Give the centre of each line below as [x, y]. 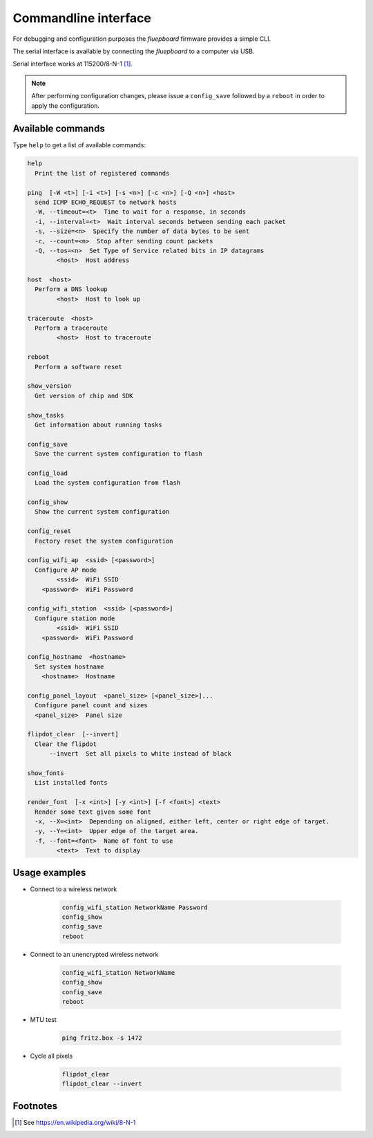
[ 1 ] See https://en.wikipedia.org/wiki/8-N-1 [75, 1122]
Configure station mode [75, 618]
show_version [49, 386]
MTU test [43, 1019]
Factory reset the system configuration [104, 541]
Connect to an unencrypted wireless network [94, 954]
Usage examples [49, 872]
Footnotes [35, 1106]
